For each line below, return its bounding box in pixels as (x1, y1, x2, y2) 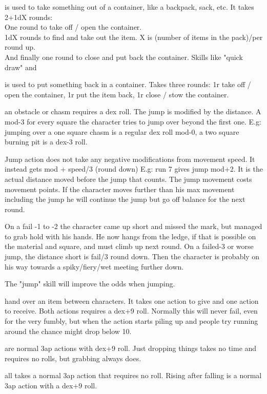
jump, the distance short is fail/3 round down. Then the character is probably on (5, 251, 260, 262)
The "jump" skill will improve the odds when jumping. (5, 278, 175, 289)
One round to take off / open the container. (5, 22, 142, 32)
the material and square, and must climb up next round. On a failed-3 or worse (5, 241, 254, 252)
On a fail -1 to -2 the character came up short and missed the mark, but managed (5, 221, 262, 232)
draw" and (5, 61, 37, 72)
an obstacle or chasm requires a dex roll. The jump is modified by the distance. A (5, 106, 261, 117)
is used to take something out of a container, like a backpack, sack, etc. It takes (5, 2, 254, 12)
